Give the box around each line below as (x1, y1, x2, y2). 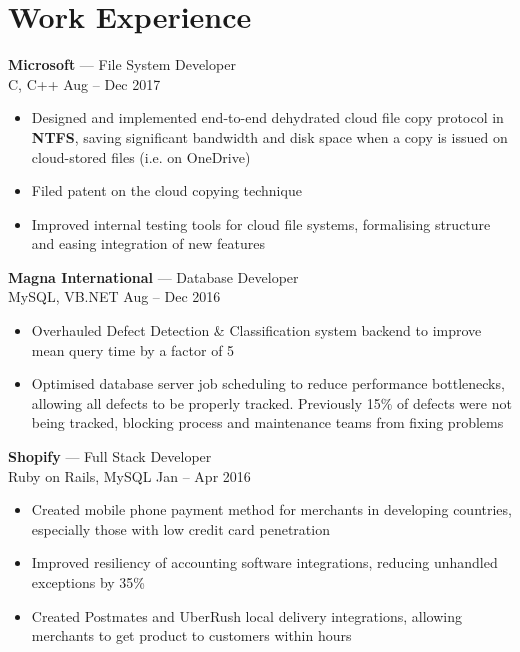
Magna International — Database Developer (8, 266, 299, 287)
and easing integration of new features (31, 233, 265, 254)
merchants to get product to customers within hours (31, 625, 352, 646)
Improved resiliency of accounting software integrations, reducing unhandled (31, 552, 498, 573)
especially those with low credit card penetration (31, 518, 330, 539)
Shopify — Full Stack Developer (8, 446, 212, 467)
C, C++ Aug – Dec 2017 (8, 73, 161, 94)
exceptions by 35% (31, 572, 146, 592)
